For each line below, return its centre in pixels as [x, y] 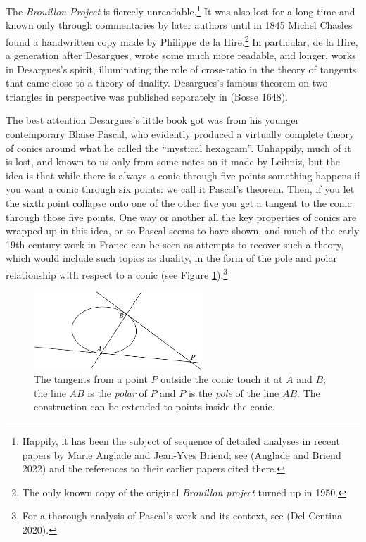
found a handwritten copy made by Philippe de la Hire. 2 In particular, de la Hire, [182, 40]
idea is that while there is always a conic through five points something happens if [183, 175]
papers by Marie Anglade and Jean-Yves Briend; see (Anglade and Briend [182, 454]
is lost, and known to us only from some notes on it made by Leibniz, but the [173, 162]
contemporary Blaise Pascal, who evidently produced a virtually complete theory [180, 134]
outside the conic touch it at [222, 379]
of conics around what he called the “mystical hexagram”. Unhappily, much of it [178, 147]
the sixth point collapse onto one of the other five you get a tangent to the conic [179, 203]
